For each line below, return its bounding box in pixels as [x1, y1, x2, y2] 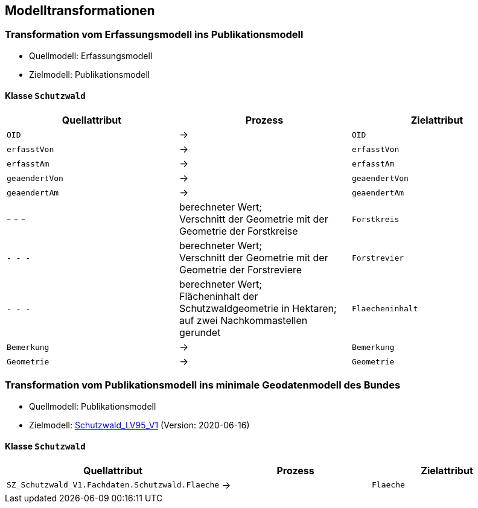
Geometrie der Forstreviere [179, 264, 302, 276]
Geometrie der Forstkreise [179, 225, 298, 238]
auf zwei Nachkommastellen [179, 314, 308, 327]
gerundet [179, 326, 221, 339]
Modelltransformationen [5, 3, 155, 18]
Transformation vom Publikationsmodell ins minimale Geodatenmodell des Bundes [5, 379, 401, 392]
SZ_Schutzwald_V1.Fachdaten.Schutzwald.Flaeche [7, 480, 220, 490]
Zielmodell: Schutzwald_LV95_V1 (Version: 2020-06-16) [29, 419, 250, 430]
